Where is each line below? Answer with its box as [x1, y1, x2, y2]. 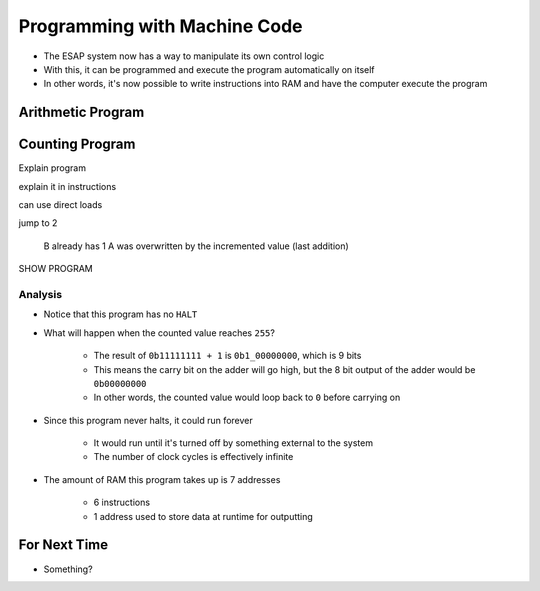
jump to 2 [18, 217, 58, 229]
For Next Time [18, 536, 109, 554]
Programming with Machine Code [18, 15, 304, 37]
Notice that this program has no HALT [43, 308, 198, 320]
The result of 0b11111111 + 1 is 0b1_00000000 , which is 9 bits [93, 350, 362, 362]
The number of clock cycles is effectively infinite [93, 451, 294, 463]
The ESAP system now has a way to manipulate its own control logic [43, 50, 325, 62]
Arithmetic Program [18, 104, 145, 121]
